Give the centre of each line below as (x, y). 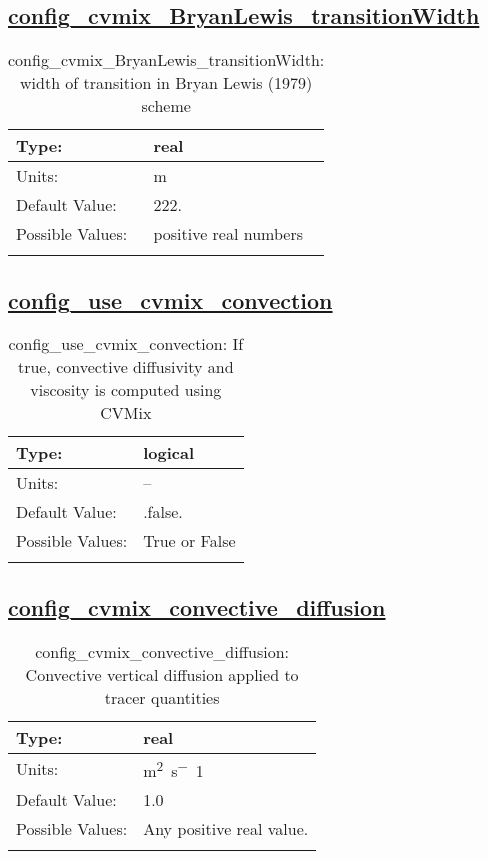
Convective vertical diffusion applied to (162, 674)
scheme (166, 106)
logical (168, 453)
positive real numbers (228, 234)
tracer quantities (162, 697)
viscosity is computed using (126, 390)
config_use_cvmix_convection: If (126, 344)
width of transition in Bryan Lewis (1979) (166, 83)
